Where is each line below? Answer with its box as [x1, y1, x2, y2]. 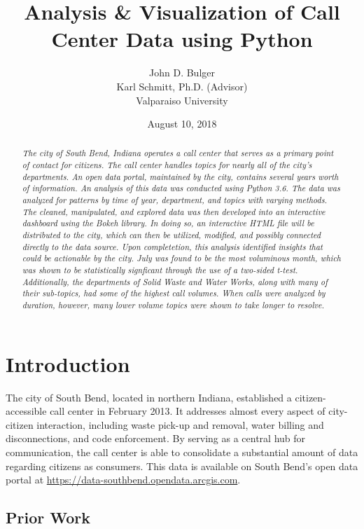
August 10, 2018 [147, 116, 217, 131]
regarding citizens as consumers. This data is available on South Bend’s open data [6, 458, 358, 473]
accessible [6, 404, 47, 418]
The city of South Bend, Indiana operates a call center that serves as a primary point [22, 147, 334, 159]
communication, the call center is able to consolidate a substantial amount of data [6, 444, 358, 459]
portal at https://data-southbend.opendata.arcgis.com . [6, 472, 241, 487]
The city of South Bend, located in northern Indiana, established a [6, 390, 292, 404]
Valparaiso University [136, 92, 228, 107]
